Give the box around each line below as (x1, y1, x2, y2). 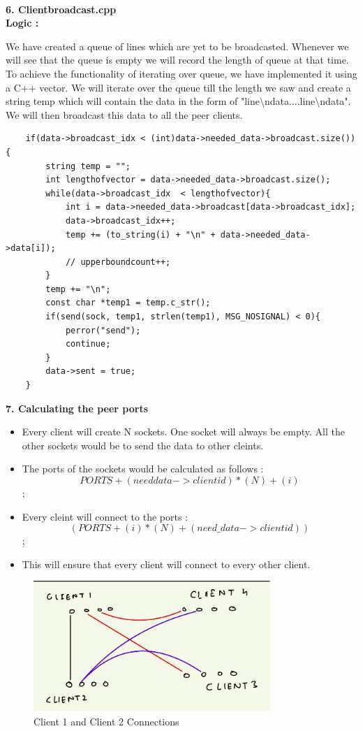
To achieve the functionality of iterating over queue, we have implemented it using (6, 66, 357, 80)
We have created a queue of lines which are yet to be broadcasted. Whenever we (6, 38, 349, 53)
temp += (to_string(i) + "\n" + (65, 229, 216, 240)
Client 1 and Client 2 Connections (34, 714, 179, 728)
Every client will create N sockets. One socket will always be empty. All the (22, 424, 345, 439)
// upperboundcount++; (65, 256, 171, 267)
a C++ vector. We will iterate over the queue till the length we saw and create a (6, 80, 351, 94)
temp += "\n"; (45, 284, 111, 294)
